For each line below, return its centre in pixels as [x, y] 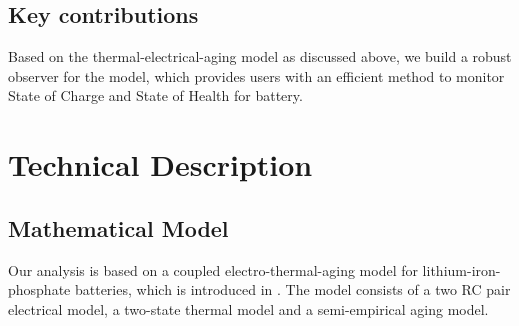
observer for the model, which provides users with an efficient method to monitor [256, 75]
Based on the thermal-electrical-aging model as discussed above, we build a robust [260, 56]
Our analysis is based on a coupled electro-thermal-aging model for [213, 269]
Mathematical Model [118, 227]
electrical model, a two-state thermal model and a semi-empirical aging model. [248, 308]
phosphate [39, 289]
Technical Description [160, 164]
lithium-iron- [461, 269]
